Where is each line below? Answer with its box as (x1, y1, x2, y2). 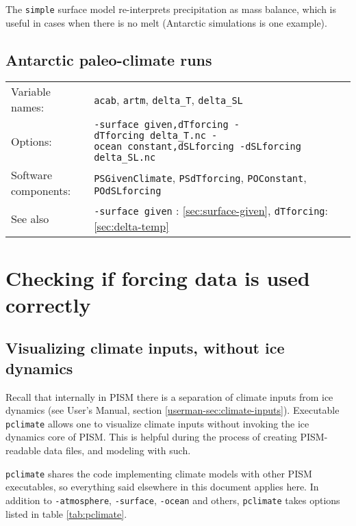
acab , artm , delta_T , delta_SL (94, 91, 243, 107)
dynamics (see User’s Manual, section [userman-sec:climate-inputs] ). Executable (5, 403, 340, 417)
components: (11, 183, 71, 199)
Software (11, 167, 53, 183)
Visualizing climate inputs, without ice (5, 337, 285, 358)
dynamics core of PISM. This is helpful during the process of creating (5, 430, 297, 444)
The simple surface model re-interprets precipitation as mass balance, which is (5, 2, 337, 16)
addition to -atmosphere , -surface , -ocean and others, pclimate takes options (5, 492, 340, 507)
